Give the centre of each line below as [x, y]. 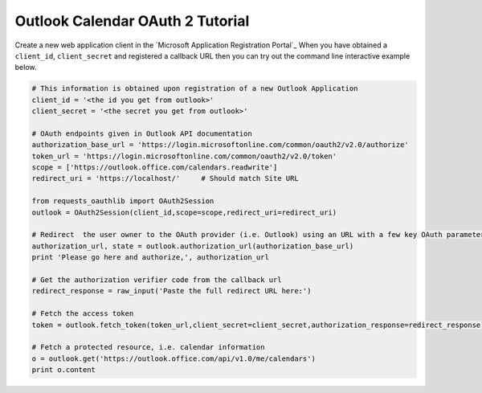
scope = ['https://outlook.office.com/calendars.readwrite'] [155, 168]
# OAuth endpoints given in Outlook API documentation [142, 133]
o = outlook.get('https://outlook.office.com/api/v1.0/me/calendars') [174, 358]
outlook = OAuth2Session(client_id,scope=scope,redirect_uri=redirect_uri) [184, 212]
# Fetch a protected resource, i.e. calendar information [148, 347]
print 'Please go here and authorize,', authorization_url [150, 258]
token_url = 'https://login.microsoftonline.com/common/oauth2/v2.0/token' [184, 156]
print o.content [64, 370]
